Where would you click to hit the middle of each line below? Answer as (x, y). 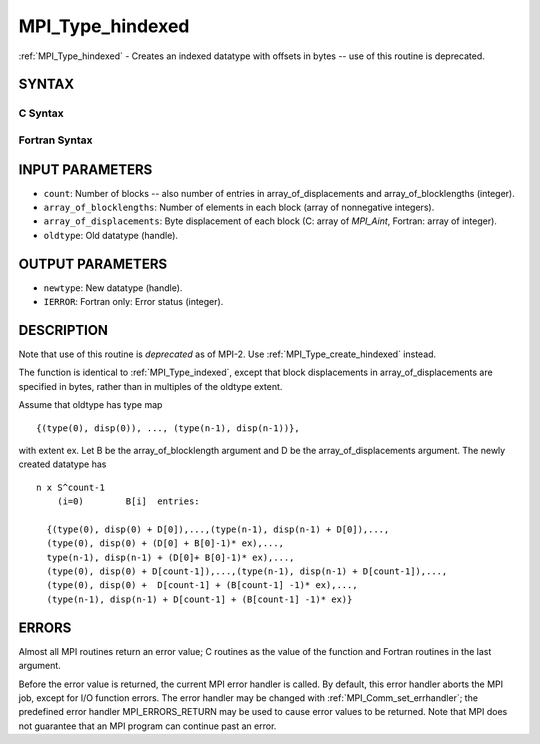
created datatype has (62, 464)
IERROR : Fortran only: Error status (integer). (133, 302)
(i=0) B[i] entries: (128, 501)
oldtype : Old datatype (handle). (111, 235)
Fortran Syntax (55, 140)
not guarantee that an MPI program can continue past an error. (147, 726)
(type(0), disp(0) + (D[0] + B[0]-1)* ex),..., (165, 543)
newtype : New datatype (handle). (113, 287)
